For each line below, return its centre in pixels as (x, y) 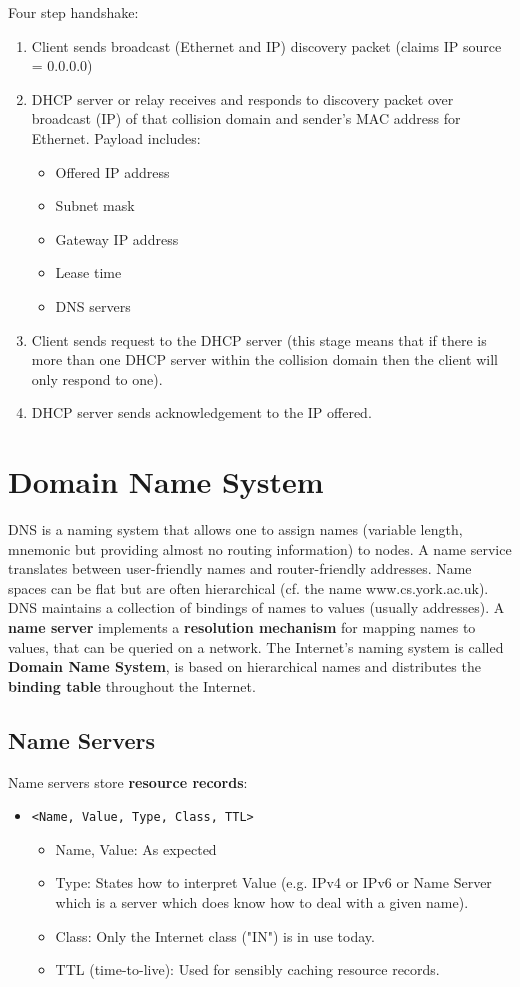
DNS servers (93, 305)
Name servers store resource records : (128, 781)
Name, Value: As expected (136, 848)
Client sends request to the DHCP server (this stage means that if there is (259, 339)
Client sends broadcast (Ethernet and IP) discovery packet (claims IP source (266, 45)
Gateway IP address (117, 238)
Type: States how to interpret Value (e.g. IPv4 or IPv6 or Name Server (273, 882)
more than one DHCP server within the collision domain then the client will (264, 359)
